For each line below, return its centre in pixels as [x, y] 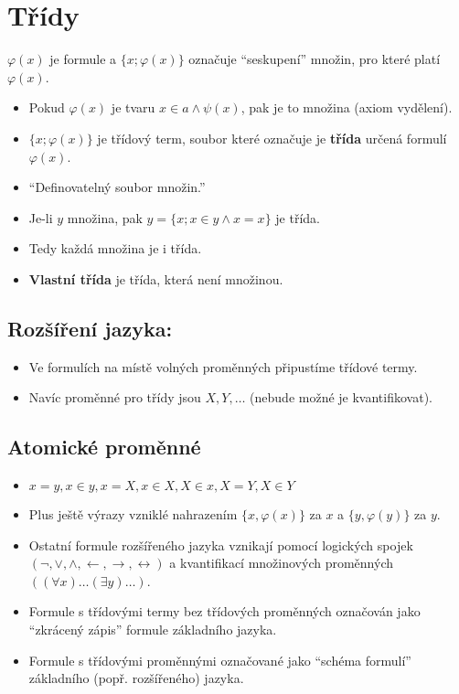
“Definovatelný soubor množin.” [117, 187]
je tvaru [133, 107]
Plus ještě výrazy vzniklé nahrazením [133, 514]
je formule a [83, 59]
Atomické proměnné [104, 447]
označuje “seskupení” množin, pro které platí [315, 59]
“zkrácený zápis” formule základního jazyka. [153, 630]
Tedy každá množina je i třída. [115, 248]
